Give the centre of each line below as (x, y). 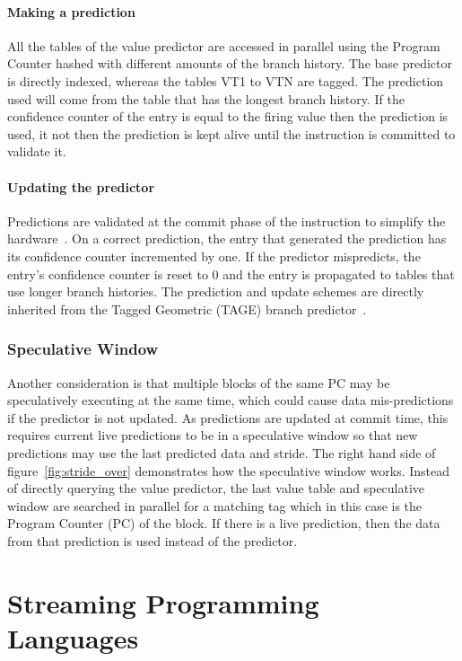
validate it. (37, 151)
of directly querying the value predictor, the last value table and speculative (216, 488)
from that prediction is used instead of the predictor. (153, 540)
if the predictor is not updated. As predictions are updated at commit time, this (228, 417)
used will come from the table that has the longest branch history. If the (206, 98)
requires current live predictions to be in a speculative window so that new (213, 435)
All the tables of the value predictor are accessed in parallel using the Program (224, 45)
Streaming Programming (163, 602)
